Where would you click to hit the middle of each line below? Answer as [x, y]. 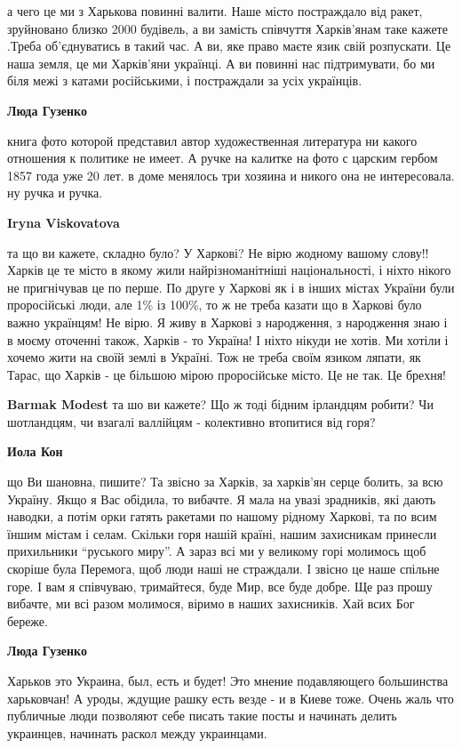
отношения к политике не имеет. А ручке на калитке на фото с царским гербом [223, 158]
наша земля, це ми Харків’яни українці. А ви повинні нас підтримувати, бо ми [221, 63]
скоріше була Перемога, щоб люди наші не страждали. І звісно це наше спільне [223, 569]
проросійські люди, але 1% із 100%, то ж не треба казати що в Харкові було [215, 305]
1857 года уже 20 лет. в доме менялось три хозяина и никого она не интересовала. [231, 175]
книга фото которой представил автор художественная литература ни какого [212, 140]
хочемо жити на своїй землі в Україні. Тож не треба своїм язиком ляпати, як [214, 357]
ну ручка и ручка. [55, 193]
